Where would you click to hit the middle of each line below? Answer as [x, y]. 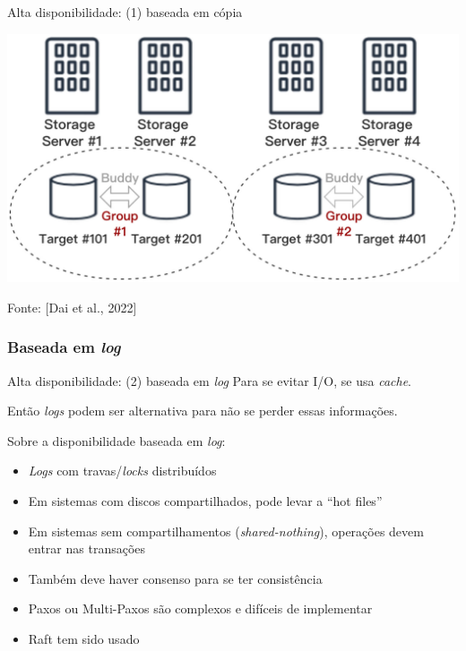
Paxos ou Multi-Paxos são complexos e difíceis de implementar [200, 608]
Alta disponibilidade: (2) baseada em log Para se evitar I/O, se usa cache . [210, 380]
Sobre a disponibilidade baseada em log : [116, 440]
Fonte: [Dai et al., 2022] [72, 307]
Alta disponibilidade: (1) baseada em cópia [125, 12]
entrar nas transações [87, 548]
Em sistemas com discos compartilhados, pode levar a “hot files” [205, 500]
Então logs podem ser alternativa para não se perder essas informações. [203, 411]
